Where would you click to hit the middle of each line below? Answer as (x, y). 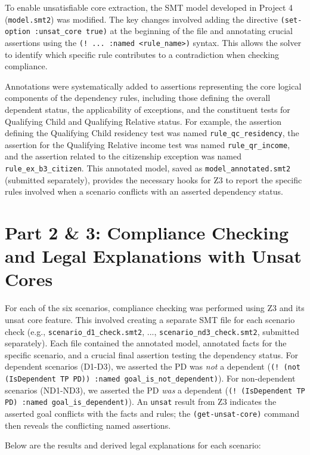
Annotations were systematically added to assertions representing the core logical (153, 86)
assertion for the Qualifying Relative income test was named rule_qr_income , (148, 144)
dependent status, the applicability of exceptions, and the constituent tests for (148, 109)
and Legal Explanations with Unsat (153, 256)
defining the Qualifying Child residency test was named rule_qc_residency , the (152, 133)
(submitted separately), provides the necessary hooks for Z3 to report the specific (154, 179)
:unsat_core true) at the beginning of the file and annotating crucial (164, 31)
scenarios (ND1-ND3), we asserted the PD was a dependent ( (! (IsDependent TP (155, 390)
